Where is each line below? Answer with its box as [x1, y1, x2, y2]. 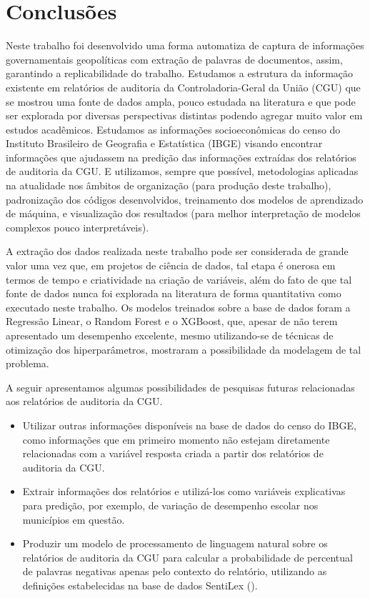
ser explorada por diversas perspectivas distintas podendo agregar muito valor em [6, 108, 363, 123]
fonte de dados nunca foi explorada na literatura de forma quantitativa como [6, 286, 341, 301]
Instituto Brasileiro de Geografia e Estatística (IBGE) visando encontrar [6, 136, 323, 151]
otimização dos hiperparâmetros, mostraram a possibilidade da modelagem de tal [6, 342, 361, 357]
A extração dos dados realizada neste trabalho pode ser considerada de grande [6, 244, 349, 259]
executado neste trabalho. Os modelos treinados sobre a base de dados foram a [6, 299, 351, 314]
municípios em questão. [22, 512, 125, 527]
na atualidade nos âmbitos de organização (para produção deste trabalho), [6, 178, 331, 193]
